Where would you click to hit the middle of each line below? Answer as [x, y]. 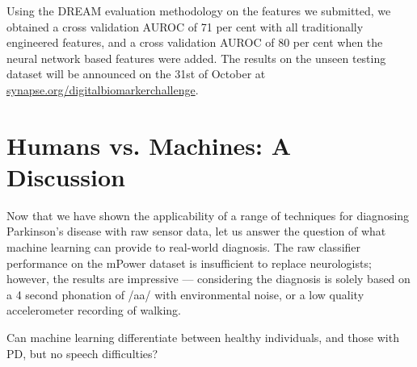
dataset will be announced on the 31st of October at [136, 74]
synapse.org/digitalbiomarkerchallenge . [103, 89]
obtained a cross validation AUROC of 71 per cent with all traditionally [185, 26]
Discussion [66, 176]
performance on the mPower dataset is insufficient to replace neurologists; [189, 263]
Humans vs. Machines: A [149, 145]
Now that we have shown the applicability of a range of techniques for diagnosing [208, 215]
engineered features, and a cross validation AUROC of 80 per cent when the [195, 42]
